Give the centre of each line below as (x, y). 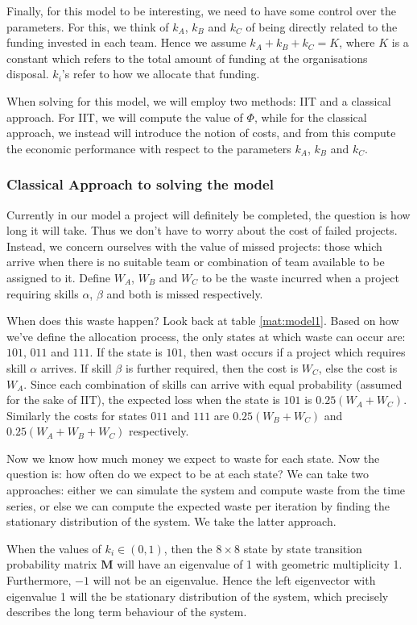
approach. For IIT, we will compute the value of (125, 117)
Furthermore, (39, 580)
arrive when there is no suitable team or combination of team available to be (196, 262)
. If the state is (126, 352)
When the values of (54, 548)
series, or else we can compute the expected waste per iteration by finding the (198, 505)
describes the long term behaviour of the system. (127, 612)
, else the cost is (358, 367)
